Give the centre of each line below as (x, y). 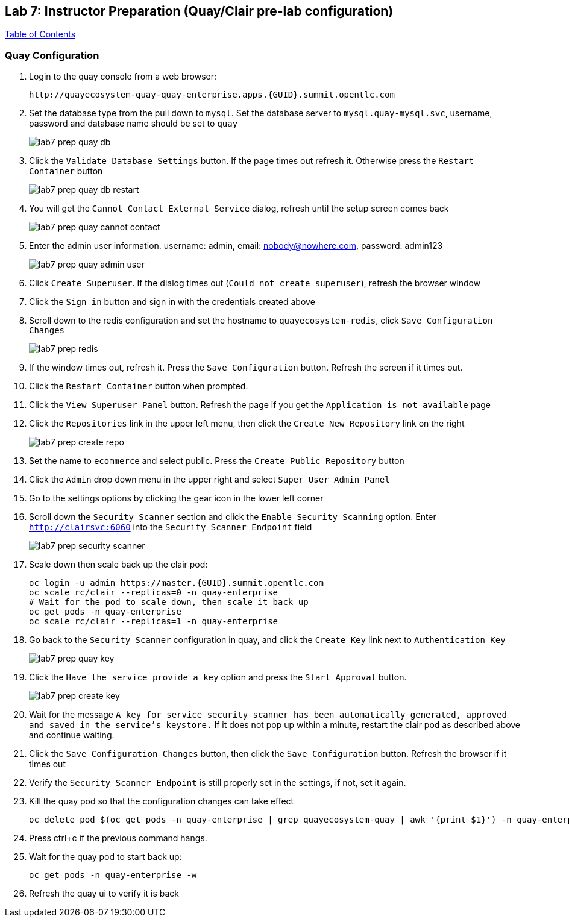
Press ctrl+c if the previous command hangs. (118, 838)
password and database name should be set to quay (134, 124)
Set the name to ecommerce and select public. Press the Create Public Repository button (217, 461)
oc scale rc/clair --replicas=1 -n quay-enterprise (154, 622)
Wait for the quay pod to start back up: (105, 857)
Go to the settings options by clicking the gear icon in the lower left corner (176, 498)
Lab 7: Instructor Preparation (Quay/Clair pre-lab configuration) (199, 11)
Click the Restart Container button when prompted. (139, 386)
